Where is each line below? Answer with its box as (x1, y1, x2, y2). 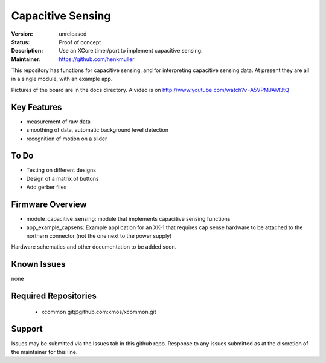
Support (11, 324, 43, 334)
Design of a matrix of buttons (26, 175, 99, 182)
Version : (11, 30, 33, 38)
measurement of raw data (26, 118, 91, 125)
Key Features (11, 102, 62, 112)
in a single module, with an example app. (11, 75, 113, 82)
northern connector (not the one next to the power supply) (26, 232, 172, 239)
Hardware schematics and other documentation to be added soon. (11, 243, 177, 250)
